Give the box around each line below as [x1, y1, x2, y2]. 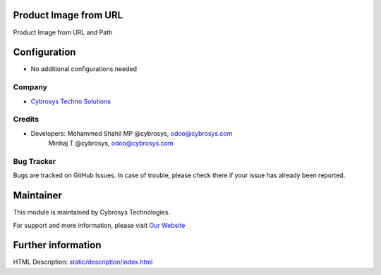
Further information [13, 239, 102, 251]
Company [13, 82, 47, 92]
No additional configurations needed [30, 65, 138, 73]
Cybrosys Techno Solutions [30, 97, 111, 105]
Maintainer [13, 190, 63, 202]
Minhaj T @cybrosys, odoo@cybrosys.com [48, 139, 174, 148]
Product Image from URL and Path [13, 28, 113, 37]
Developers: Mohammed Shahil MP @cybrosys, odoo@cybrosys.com [30, 129, 233, 137]
